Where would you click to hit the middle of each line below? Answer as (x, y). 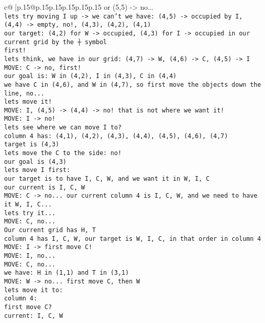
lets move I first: (37, 170)
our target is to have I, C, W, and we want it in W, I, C (107, 179)
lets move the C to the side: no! (63, 153)
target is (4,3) (32, 145)
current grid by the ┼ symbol (56, 42)
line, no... (24, 93)
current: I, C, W (34, 316)
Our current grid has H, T (50, 230)
